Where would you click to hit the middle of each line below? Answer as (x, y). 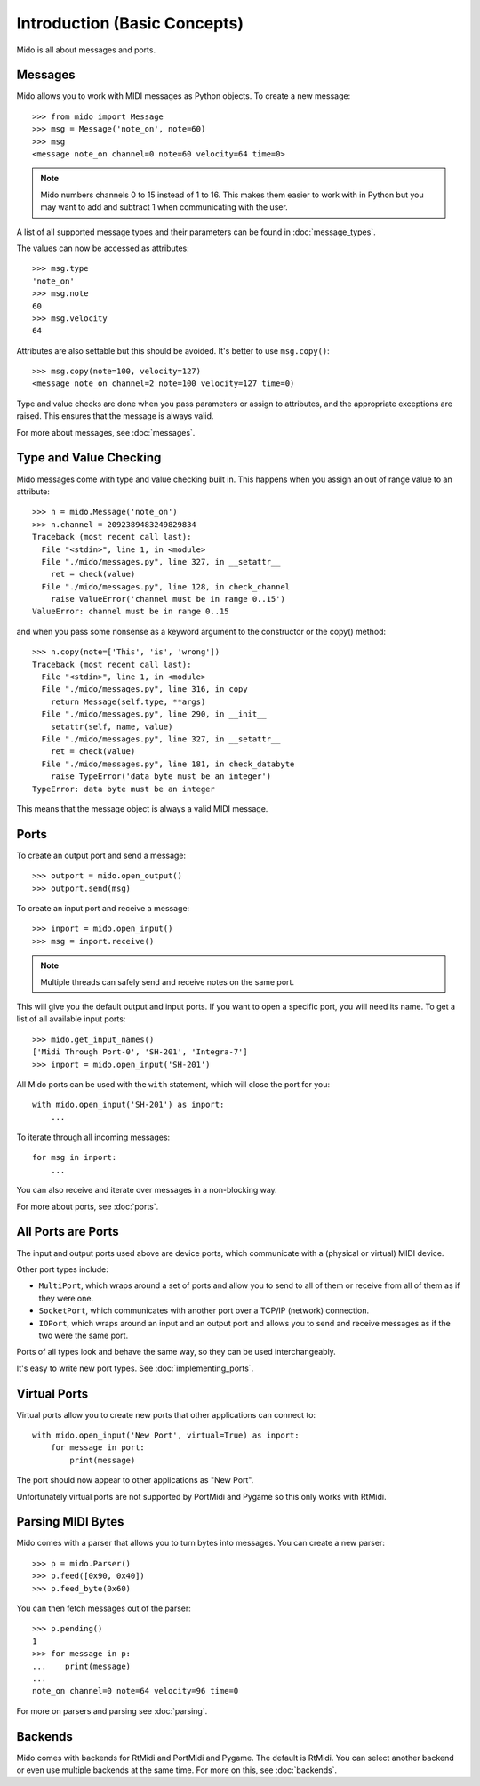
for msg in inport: (75, 1157)
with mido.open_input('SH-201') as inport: (128, 1105)
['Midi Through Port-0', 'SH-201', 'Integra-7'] (140, 1052)
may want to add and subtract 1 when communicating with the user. (164, 207)
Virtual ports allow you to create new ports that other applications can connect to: (166, 1414)
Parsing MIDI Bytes (70, 1522)
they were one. (66, 1298)
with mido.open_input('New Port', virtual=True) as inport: (166, 1435)
